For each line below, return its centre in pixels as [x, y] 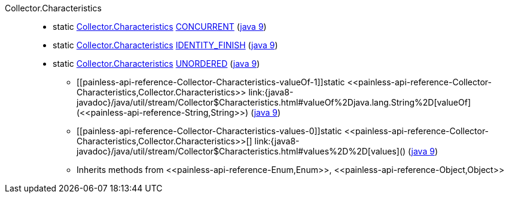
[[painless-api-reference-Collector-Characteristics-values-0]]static [209, 131]
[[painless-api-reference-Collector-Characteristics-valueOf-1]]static [211, 82]
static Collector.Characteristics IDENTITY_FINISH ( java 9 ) [165, 45]
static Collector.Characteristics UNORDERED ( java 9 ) [156, 64]
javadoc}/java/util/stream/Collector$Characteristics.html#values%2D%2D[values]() [241, 151]
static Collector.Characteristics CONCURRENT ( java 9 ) [160, 27]
